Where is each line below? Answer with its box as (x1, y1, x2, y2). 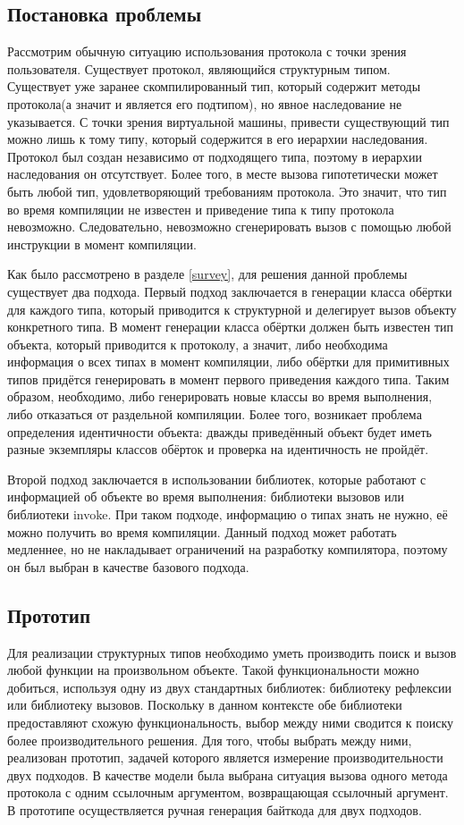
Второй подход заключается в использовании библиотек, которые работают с (7, 469, 426, 488)
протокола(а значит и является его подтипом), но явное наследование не (7, 94, 402, 113)
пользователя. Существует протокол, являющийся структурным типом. (7, 59, 391, 78)
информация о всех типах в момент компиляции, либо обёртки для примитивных (7, 352, 450, 371)
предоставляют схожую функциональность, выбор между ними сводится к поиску (7, 713, 454, 731)
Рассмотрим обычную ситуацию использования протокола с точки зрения (7, 42, 407, 61)
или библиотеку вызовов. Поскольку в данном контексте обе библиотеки (7, 695, 402, 714)
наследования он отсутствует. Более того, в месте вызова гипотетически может (7, 164, 438, 183)
